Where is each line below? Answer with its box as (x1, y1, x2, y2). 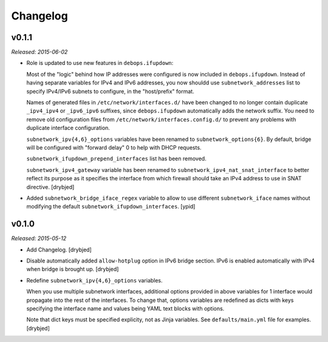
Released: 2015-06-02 (11, 49, 68, 56)
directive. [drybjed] (26, 183, 75, 191)
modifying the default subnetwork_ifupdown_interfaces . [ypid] (26, 203, 196, 210)
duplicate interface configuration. (26, 125, 111, 132)
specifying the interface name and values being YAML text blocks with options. (26, 304, 225, 312)
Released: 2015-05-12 (11, 234, 67, 242)
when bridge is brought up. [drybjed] (26, 265, 119, 273)
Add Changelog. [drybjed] (26, 246, 92, 253)
